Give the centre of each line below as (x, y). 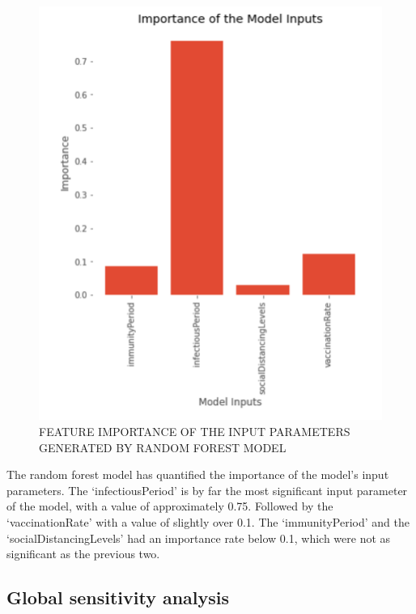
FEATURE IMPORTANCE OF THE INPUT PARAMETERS (195, 431)
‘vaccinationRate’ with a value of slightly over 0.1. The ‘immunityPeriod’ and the (208, 521)
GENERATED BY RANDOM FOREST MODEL (163, 447)
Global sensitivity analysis (118, 597)
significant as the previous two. (83, 554)
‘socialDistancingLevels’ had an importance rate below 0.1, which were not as (199, 538)
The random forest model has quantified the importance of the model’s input (198, 474)
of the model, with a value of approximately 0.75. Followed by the (170, 506)
